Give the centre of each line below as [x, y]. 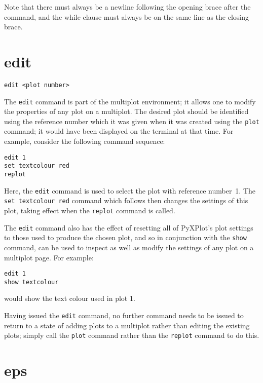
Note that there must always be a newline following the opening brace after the [127, 7]
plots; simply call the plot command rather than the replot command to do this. [132, 335]
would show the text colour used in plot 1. [70, 298]
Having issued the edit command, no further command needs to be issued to [124, 315]
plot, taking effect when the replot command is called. [90, 210]
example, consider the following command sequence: [85, 141]
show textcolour [31, 282]
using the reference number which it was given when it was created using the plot [132, 121]
